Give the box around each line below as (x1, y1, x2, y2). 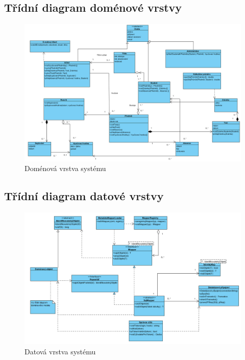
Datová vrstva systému (24, 346, 96, 356)
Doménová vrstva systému (24, 163, 106, 174)
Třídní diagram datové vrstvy (4, 188, 164, 204)
